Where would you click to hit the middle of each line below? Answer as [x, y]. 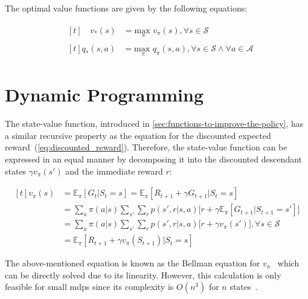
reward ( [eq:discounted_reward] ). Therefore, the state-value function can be [146, 147]
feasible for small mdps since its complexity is [89, 287]
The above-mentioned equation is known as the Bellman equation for [133, 263]
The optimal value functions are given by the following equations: [126, 8]
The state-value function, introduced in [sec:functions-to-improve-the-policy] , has [154, 124]
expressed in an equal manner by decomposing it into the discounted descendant [154, 159]
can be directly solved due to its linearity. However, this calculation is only [143, 275]
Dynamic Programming [104, 95]
